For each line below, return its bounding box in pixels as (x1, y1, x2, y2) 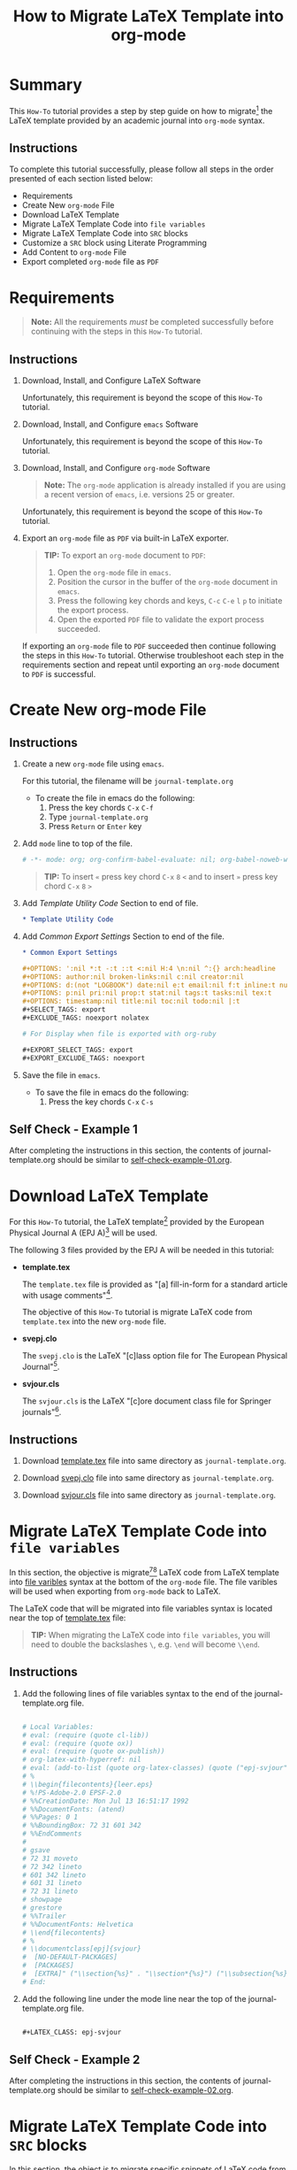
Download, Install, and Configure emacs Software (21, 419, 199, 430)
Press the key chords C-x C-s (48, 1096, 154, 1107)
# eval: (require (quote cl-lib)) (21, 1730, 149, 1740)
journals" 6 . (21, 1404, 62, 1417)
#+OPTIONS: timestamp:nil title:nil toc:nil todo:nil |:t (21, 997, 240, 1006)
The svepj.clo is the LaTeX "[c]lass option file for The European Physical (21, 1350, 288, 1361)
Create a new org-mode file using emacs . (21, 758, 165, 769)
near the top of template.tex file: (9, 1612, 126, 1623)
